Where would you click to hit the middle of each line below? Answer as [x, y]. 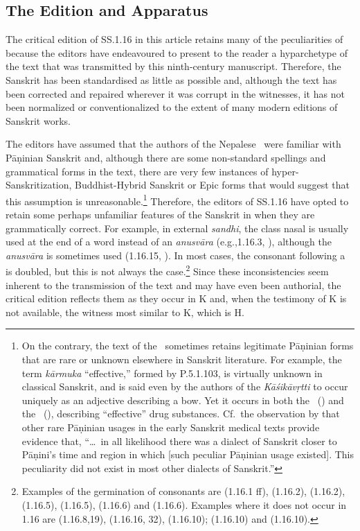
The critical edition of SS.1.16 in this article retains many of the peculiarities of [174, 39]
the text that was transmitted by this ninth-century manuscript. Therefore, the [173, 66]
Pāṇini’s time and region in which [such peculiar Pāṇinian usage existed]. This [188, 454]
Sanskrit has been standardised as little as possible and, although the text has [171, 79]
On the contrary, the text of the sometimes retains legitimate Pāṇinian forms [188, 346]
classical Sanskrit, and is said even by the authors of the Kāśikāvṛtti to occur [185, 386]
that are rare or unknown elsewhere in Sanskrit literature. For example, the [182, 359]
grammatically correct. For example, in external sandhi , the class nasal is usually [177, 228]
